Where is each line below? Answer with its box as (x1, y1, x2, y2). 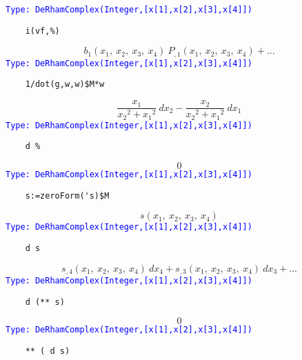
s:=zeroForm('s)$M (25, 190, 110, 201)
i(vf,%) (25, 26, 60, 36)
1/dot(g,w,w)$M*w (25, 79, 105, 90)
